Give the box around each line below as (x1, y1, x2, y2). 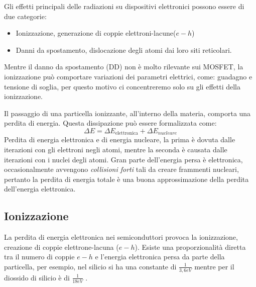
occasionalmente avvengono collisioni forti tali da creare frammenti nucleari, (4, 164, 239, 174)
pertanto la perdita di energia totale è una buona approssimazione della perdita (4, 173, 249, 184)
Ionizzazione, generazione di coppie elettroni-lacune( (16, 28, 176, 38)
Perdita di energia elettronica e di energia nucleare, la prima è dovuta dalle (4, 134, 235, 145)
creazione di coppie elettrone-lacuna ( (4, 241, 119, 252)
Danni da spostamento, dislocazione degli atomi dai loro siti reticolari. (16, 44, 232, 55)
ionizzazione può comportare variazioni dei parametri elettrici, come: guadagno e (4, 71, 252, 81)
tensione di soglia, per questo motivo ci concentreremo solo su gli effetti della (4, 81, 241, 91)
